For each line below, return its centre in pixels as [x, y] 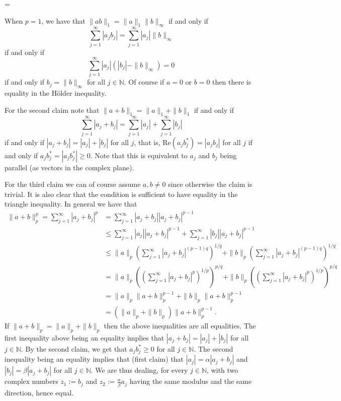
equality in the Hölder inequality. [56, 93]
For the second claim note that [52, 110]
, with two [223, 370]
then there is [232, 82]
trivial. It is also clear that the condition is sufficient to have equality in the [121, 194]
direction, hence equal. [39, 392]
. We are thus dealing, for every [139, 370]
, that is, [147, 142]
